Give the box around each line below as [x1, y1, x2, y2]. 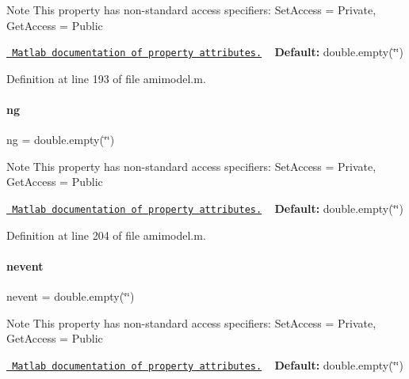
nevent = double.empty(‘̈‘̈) [6, 288, 135, 305]
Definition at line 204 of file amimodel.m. [6, 226, 206, 243]
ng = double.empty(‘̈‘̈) [6, 131, 115, 148]
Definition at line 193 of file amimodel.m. [6, 70, 206, 86]
